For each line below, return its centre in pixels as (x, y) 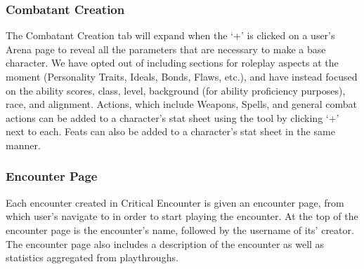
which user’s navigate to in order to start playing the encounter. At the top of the (182, 216)
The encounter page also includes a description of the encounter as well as (165, 243)
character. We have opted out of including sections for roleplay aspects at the (172, 63)
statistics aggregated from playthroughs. (92, 257)
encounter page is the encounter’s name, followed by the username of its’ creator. (180, 229)
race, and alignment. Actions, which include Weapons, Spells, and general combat (182, 104)
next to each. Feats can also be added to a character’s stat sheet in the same (170, 131)
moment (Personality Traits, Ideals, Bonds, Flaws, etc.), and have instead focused (182, 76)
